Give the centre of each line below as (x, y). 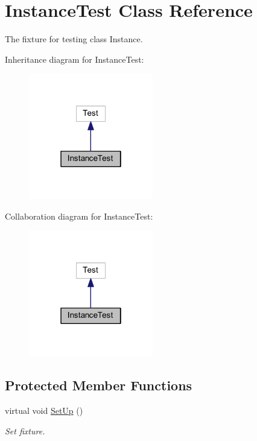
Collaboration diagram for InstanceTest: (79, 216)
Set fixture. (25, 430)
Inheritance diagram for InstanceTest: (75, 59)
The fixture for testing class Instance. (74, 39)
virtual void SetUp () (44, 411)
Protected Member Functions (99, 385)
